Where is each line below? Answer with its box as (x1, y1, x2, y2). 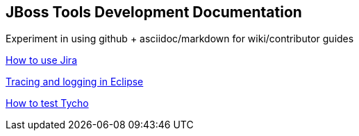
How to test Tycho (6, 97, 89, 110)
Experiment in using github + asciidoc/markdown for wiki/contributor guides (6, 33, 354, 45)
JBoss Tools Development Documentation (6, 3, 302, 21)
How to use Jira (6, 54, 77, 67)
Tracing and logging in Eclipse (6, 76, 144, 88)
